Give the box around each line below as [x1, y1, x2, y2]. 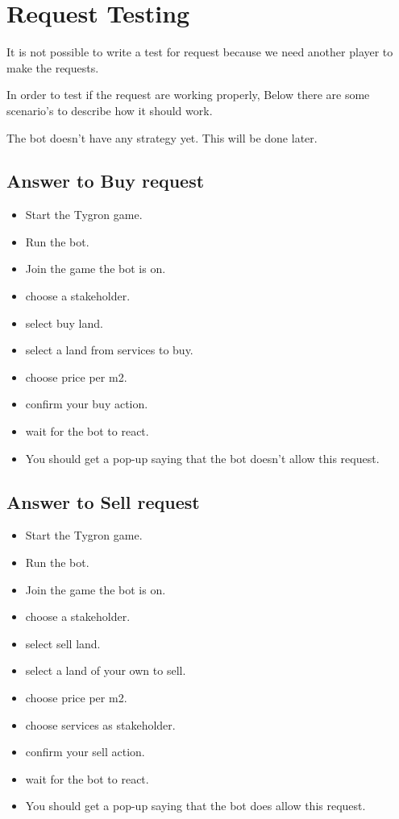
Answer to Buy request [6, 168, 205, 193]
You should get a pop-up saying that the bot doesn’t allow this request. [25, 449, 380, 466]
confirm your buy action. [25, 395, 148, 412]
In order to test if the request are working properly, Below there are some [6, 86, 370, 103]
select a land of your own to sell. [25, 662, 186, 679]
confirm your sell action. [25, 743, 145, 760]
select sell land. [25, 635, 101, 651]
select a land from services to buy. [25, 341, 193, 358]
